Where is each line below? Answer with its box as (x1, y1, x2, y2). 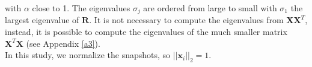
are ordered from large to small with (143, 2, 277, 14)
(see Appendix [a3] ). (26, 37, 100, 49)
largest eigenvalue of (5, 14, 79, 26)
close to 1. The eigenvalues (32, 2, 130, 14)
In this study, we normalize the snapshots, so (5, 49, 171, 61)
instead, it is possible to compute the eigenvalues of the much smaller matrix (5, 25, 287, 38)
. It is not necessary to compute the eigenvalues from (89, 14, 284, 26)
